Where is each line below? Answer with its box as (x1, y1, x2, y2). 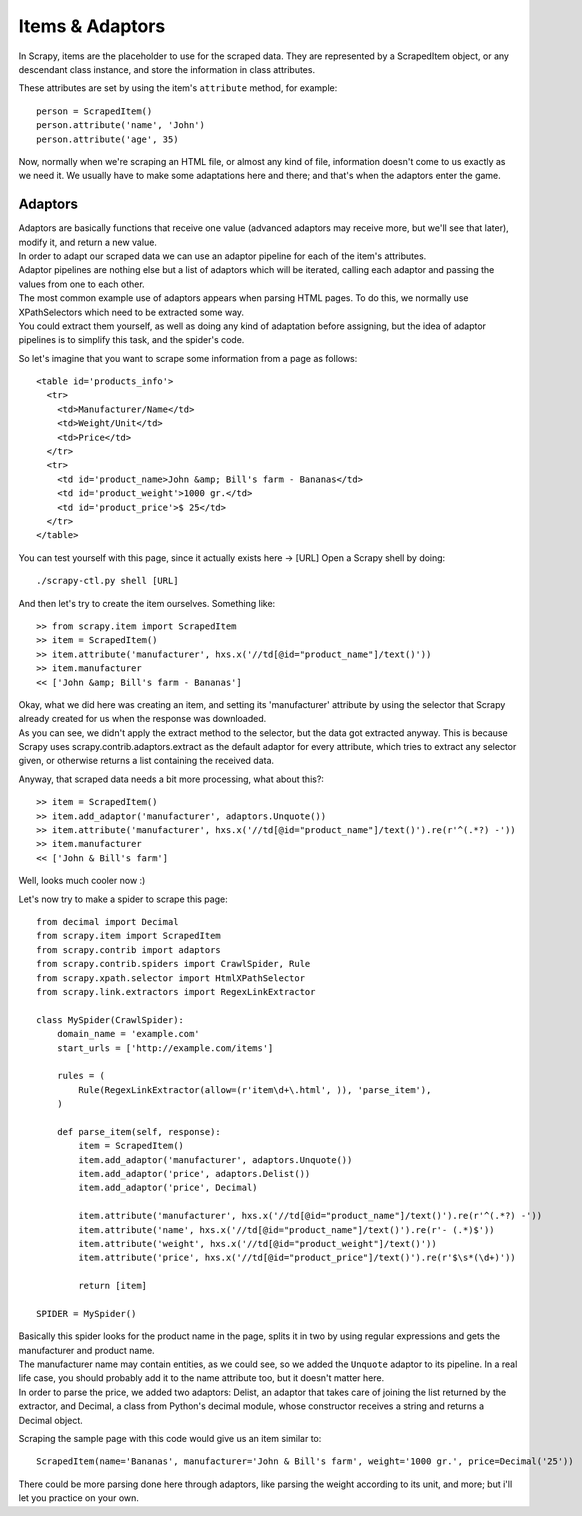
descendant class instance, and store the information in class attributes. (18, 63, 315, 75)
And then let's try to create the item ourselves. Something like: (18, 597, 276, 609)
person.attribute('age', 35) (36, 133, 179, 145)
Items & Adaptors (18, 15, 166, 37)
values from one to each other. (18, 278, 145, 290)
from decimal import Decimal (36, 916, 179, 927)
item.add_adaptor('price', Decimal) (78, 1182, 259, 1194)
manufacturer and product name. (18, 1344, 155, 1356)
